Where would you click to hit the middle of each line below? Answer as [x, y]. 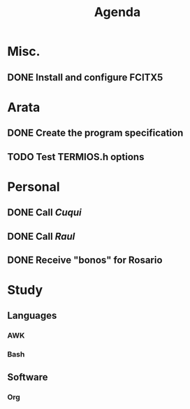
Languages [32, 316]
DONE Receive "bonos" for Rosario [85, 260]
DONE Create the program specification [95, 133]
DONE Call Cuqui [44, 213]
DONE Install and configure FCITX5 [85, 77]
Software [28, 377]
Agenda [117, 12]
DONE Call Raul [41, 236]
